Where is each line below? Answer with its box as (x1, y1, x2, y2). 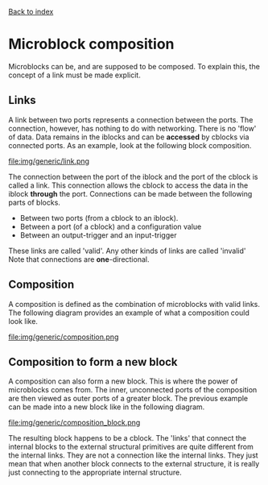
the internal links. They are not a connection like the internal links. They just (8, 450, 259, 460)
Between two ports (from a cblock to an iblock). (19, 213, 179, 222)
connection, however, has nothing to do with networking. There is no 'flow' (8, 123, 257, 133)
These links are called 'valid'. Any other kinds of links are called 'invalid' (8, 246, 247, 255)
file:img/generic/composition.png (8, 332, 119, 342)
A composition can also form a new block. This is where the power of (8, 376, 238, 386)
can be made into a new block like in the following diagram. (8, 402, 205, 412)
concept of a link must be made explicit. (8, 70, 141, 80)
